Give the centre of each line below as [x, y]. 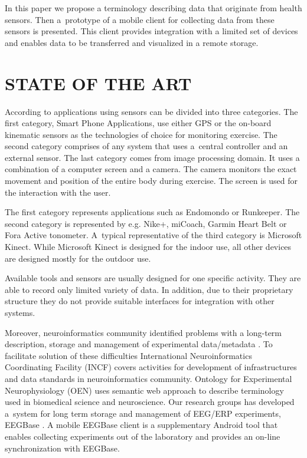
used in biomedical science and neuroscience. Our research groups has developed [150, 402]
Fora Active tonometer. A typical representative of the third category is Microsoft [153, 235]
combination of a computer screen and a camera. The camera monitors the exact [151, 169]
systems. [20, 312]
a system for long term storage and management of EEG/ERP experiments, [143, 413]
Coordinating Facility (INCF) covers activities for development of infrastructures [151, 367]
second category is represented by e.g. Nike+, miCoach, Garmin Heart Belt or [146, 223]
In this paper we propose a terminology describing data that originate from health [153, 8]
